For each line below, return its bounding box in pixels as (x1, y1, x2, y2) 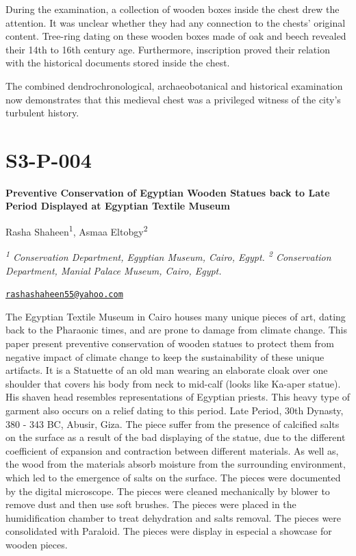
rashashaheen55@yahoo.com (5, 290, 123, 300)
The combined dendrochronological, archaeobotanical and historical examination (5, 78, 343, 92)
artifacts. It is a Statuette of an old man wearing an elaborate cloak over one (5, 363, 328, 377)
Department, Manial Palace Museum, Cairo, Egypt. (5, 263, 222, 277)
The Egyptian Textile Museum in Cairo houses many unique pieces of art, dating (5, 309, 346, 323)
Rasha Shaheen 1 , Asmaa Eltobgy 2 (5, 223, 148, 238)
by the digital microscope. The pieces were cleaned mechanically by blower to (5, 483, 330, 498)
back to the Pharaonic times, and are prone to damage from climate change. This (5, 323, 348, 337)
